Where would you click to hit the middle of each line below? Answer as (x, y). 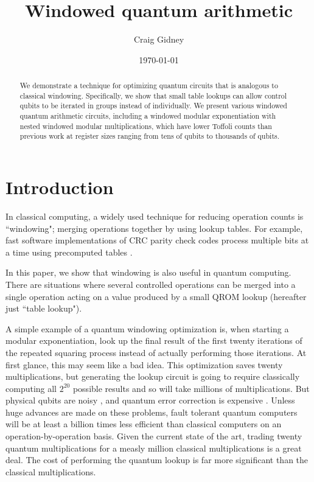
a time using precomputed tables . (69, 252)
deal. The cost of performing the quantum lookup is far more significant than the (157, 460)
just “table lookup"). (44, 308)
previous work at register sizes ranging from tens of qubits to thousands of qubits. (150, 136)
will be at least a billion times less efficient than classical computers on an (144, 424)
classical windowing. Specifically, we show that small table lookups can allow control (153, 95)
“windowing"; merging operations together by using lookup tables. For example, (154, 228)
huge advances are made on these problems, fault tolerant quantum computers (152, 412)
